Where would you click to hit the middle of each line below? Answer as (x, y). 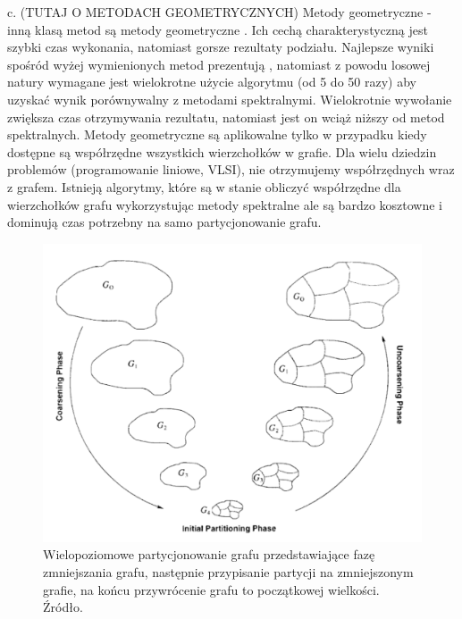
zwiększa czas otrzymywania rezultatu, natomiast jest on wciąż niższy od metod (226, 117)
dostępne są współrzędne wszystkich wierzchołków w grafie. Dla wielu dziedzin (222, 151)
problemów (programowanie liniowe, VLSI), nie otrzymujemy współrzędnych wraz (231, 169)
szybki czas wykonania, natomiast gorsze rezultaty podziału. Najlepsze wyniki (221, 47)
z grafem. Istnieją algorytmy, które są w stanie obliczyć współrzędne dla (204, 186)
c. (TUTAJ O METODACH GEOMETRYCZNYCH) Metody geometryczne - (219, 12)
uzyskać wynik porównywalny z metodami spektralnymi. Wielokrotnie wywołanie (230, 99)
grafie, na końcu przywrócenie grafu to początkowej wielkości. (211, 589)
